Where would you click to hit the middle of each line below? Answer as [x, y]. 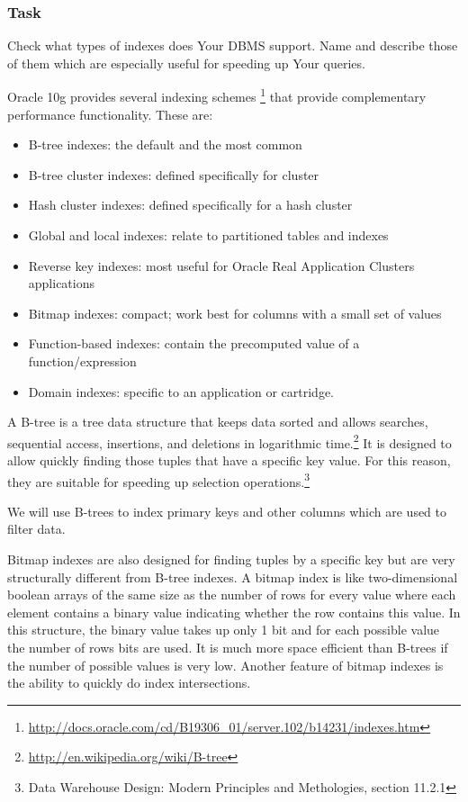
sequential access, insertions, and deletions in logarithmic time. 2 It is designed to [229, 441]
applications [62, 283]
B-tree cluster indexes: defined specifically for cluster [174, 174]
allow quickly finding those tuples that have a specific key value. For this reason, [229, 460]
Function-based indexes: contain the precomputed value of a [194, 343]
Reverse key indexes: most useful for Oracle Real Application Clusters [221, 265]
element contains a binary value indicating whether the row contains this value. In [234, 612]
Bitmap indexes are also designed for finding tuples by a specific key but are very [231, 559]
